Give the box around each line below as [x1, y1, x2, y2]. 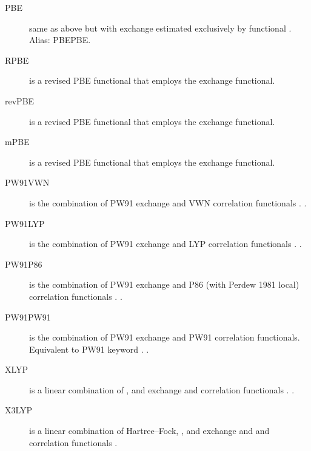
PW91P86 [5, 257, 42, 270]
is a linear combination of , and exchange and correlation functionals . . [29, 383, 295, 396]
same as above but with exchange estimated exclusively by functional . [29, 21, 292, 34]
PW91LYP [5, 217, 45, 229]
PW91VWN [5, 176, 50, 189]
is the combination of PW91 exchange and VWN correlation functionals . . [29, 196, 307, 209]
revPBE [5, 94, 35, 107]
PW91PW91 [5, 310, 51, 323]
